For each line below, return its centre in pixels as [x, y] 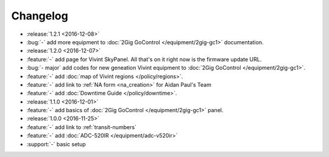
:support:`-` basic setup [56, 144]
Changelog [40, 16]
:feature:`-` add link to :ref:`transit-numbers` [82, 127]
